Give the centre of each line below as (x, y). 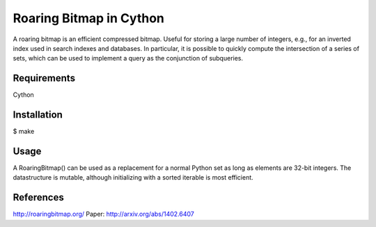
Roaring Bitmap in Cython (89, 18)
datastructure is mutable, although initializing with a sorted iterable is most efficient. (133, 178)
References (38, 197)
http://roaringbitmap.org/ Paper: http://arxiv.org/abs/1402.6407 (104, 214)
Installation (38, 115)
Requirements (44, 78)
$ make (24, 132)
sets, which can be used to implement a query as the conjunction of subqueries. (128, 58)
